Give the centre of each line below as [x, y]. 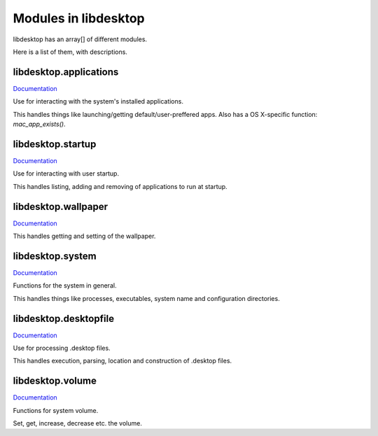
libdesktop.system [55, 256]
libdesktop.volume [55, 381]
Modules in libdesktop [79, 18]
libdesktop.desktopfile [64, 318]
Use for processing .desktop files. [62, 348]
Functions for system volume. [56, 410]
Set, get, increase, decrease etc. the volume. [78, 423]
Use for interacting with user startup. [66, 174]
